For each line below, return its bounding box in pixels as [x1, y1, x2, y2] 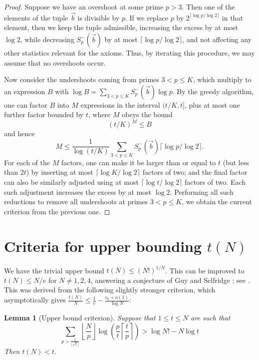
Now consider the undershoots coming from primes [4, 74, 159, 85]
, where [88, 109, 111, 120]
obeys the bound [122, 109, 173, 120]
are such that [191, 312, 231, 322]
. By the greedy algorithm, [172, 86, 254, 96]
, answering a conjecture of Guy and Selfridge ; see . [90, 274, 250, 285]
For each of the [4, 157, 50, 167]
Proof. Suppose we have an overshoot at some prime [4, 2, 164, 12]
